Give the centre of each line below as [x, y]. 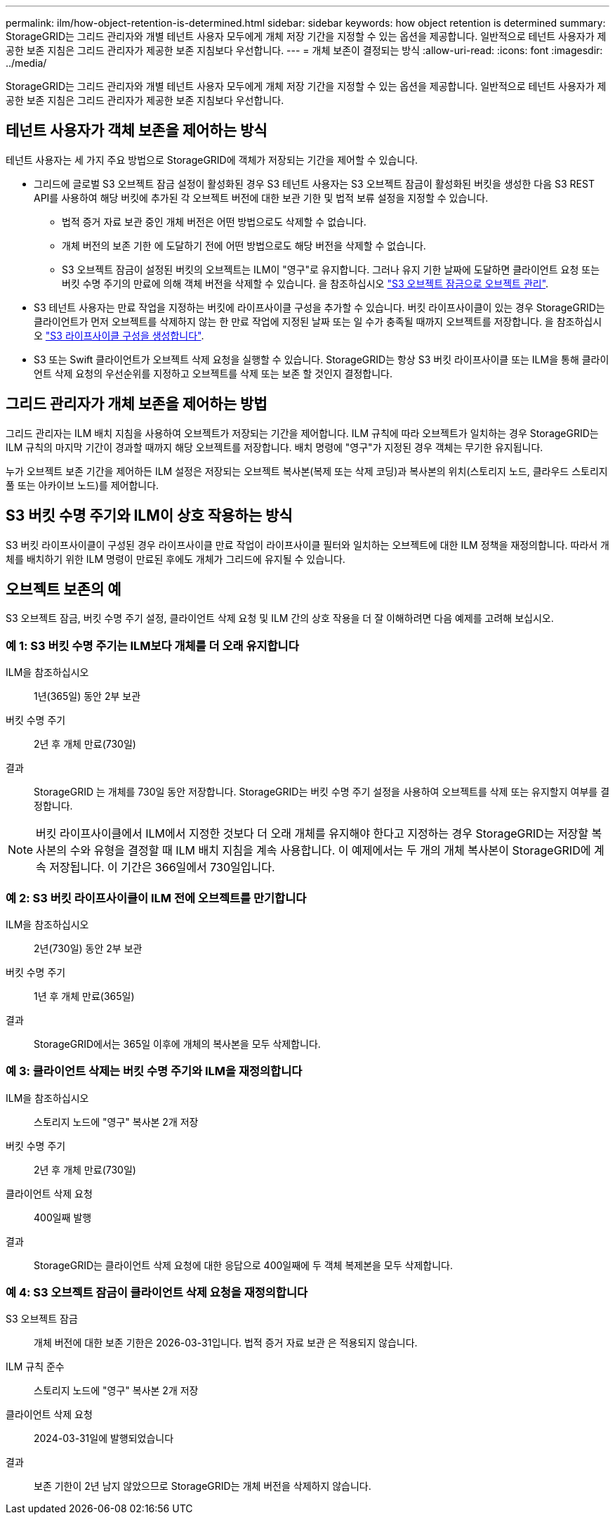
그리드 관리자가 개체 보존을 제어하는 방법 [137, 404]
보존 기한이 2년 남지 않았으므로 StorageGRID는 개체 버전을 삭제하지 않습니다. [203, 1486]
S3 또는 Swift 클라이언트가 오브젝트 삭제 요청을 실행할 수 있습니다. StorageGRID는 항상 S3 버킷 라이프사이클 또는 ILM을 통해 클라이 [322, 359]
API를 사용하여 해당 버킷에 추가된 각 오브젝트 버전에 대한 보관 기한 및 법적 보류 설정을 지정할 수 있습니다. [261, 197]
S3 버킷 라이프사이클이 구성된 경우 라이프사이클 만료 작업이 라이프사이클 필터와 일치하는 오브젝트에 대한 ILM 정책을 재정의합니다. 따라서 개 [307, 545]
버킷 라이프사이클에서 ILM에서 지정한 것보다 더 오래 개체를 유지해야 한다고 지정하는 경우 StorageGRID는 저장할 [312, 834]
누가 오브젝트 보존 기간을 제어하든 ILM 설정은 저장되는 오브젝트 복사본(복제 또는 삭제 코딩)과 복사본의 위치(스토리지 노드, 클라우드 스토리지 [307, 471]
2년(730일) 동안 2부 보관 [88, 948]
